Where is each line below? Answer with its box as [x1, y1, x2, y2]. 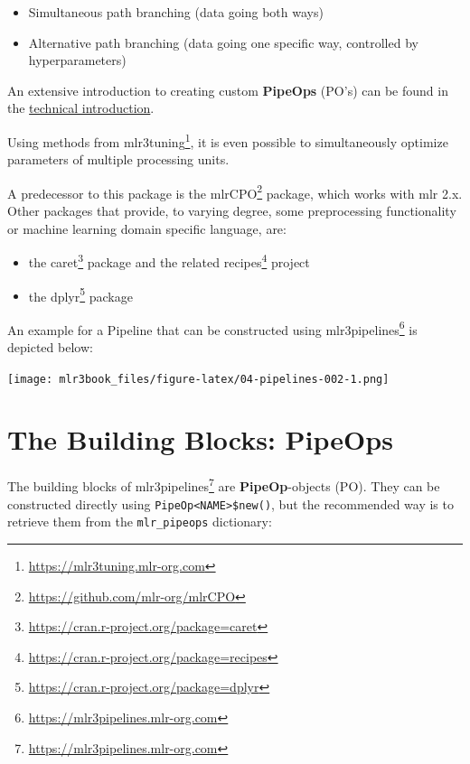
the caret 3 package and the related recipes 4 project [28, 250, 310, 271]
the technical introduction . [7, 98, 155, 117]
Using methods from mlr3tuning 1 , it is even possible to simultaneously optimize [7, 129, 448, 151]
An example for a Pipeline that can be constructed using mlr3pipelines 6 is [7, 317, 418, 339]
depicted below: [7, 338, 93, 356]
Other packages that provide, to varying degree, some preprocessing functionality [7, 201, 456, 220]
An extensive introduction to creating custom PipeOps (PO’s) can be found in [7, 80, 448, 99]
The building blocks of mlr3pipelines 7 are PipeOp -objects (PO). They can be [7, 474, 440, 496]
